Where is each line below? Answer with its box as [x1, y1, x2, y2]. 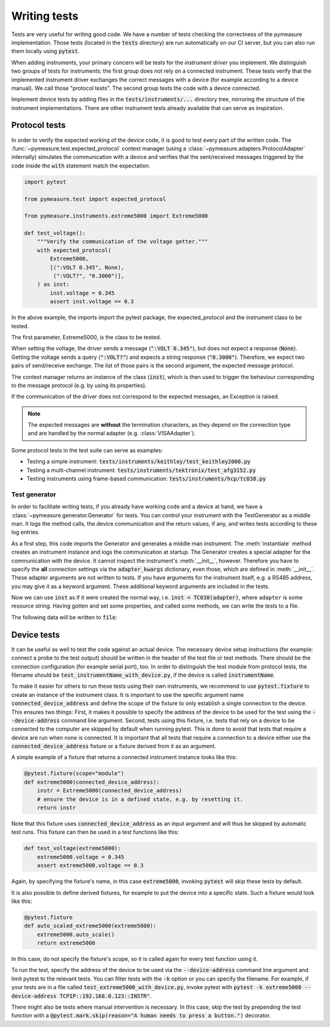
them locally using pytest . [11, 48, 80, 55]
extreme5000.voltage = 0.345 [37, 853, 125, 860]
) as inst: [37, 281, 70, 288]
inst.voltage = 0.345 [50, 289, 115, 296]
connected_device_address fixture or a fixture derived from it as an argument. [11, 743, 216, 750]
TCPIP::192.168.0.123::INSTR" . [59, 992, 152, 999]
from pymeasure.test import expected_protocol [24, 196, 166, 202]
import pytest [24, 178, 67, 185]
